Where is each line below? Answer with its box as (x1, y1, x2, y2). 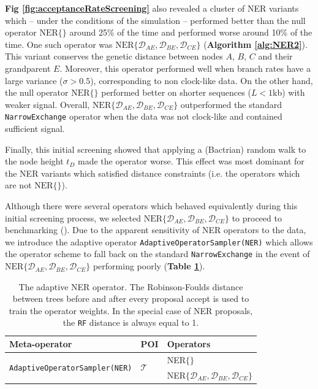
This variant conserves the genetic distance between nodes (5, 50, 223, 63)
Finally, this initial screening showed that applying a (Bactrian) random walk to (5, 142, 306, 155)
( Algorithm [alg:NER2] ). (203, 37, 308, 50)
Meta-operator (9, 337, 72, 350)
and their (258, 50, 293, 63)
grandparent (5, 61, 51, 74)
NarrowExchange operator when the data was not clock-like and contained (5, 110, 282, 123)
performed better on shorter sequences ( (101, 86, 251, 99)
